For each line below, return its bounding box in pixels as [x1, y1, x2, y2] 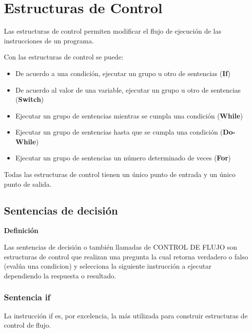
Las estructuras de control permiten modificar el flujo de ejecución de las [4, 26, 221, 36]
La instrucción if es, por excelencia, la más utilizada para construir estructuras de [4, 310, 248, 320]
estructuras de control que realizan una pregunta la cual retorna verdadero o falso [4, 251, 248, 261]
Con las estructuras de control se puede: [4, 52, 124, 62]
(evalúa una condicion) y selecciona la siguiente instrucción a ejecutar [4, 261, 212, 271]
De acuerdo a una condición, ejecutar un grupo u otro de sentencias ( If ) [15, 68, 231, 78]
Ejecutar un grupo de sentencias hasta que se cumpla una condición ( [15, 127, 223, 137]
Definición [4, 225, 39, 235]
